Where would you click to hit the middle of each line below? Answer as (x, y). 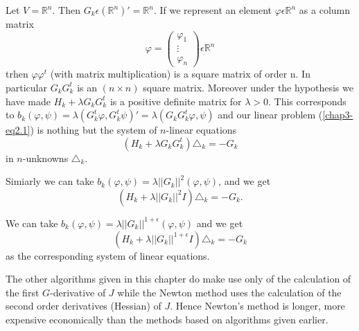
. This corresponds (307, 101)
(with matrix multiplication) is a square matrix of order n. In (180, 74)
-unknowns (45, 158)
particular (26, 87)
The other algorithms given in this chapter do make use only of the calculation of (178, 279)
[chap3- (338, 115)
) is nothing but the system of (94, 130)
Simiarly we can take (50, 181)
